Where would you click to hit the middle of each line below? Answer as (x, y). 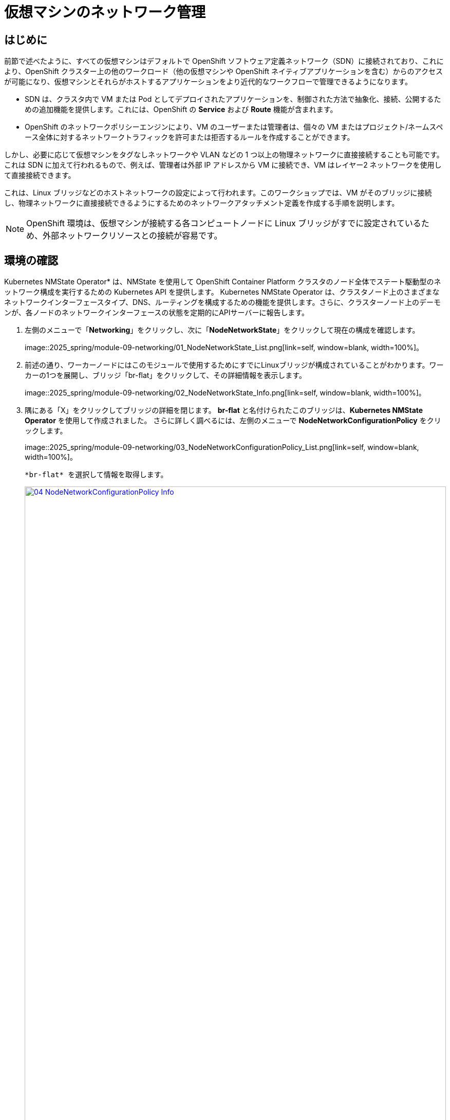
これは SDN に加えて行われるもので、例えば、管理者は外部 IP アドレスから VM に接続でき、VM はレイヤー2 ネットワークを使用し (223, 165)
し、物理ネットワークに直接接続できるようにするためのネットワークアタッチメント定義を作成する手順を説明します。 (202, 203)
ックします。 (46, 431)
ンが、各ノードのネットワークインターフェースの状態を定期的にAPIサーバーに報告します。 (156, 313)
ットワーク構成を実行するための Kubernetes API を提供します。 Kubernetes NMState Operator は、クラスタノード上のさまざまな (222, 292)
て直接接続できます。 (40, 175)
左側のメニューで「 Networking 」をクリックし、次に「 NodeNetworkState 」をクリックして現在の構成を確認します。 (222, 330)
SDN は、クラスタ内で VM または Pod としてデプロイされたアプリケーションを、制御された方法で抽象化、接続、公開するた (233, 99)
